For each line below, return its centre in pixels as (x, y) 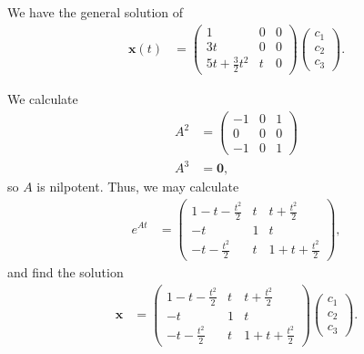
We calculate (43, 99)
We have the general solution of (96, 12)
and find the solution (66, 272)
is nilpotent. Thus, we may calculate (138, 187)
